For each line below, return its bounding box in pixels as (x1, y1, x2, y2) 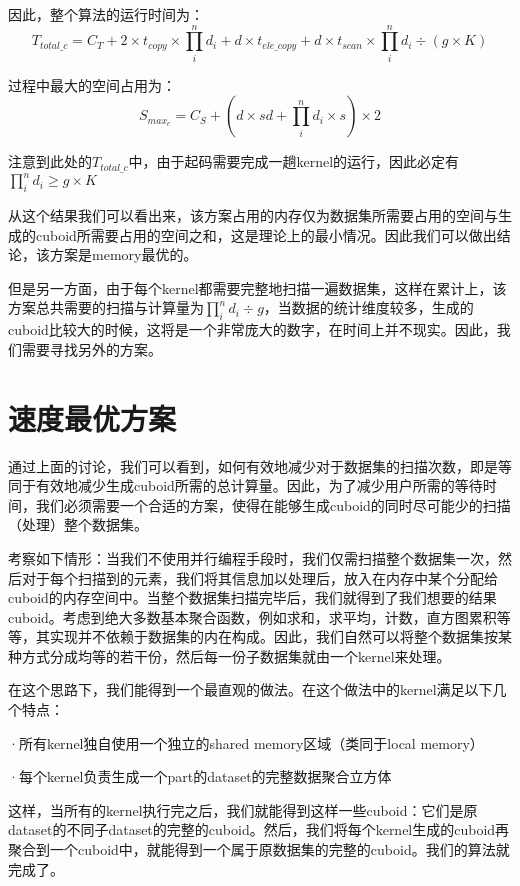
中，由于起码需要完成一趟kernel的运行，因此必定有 (128, 151, 460, 172)
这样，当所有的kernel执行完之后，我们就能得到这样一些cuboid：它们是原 (8, 799, 478, 820)
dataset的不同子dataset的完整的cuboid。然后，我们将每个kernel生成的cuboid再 (8, 819, 510, 840)
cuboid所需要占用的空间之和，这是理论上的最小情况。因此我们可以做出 (35, 224, 497, 245)
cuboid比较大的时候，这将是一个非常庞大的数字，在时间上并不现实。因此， (8, 319, 497, 340)
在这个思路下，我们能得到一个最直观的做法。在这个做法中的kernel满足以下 (8, 679, 493, 700)
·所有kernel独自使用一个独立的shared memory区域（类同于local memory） (8, 732, 484, 753)
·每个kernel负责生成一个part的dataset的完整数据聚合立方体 (8, 766, 392, 787)
